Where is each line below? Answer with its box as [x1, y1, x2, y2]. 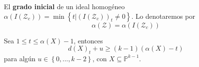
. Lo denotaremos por [131, 11, 195, 21]
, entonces [74, 35, 103, 45]
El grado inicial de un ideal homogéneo [4, 1, 125, 11]
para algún [4, 53, 36, 63]
